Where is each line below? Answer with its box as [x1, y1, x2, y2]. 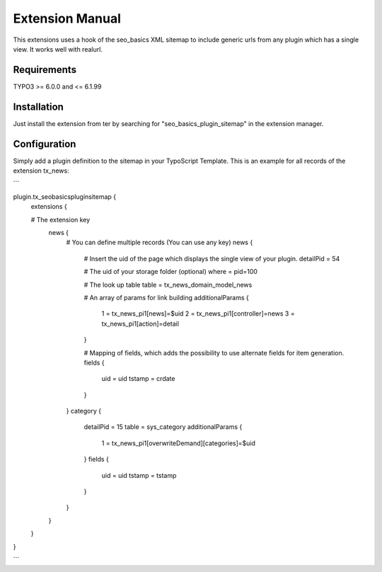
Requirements [13, 64, 77, 76]
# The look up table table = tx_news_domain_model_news [83, 280, 253, 289]
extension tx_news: [13, 166, 70, 175]
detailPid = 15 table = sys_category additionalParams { [83, 423, 243, 431]
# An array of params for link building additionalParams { [83, 293, 249, 302]
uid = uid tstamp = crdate [101, 374, 175, 383]
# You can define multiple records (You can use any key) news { [66, 238, 253, 247]
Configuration [13, 138, 76, 150]
